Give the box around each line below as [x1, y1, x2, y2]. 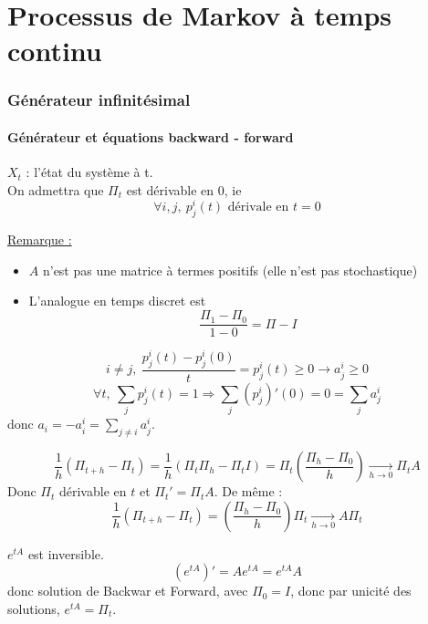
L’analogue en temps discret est [28, 291, 206, 310]
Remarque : [7, 230, 72, 249]
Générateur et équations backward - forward [7, 128, 294, 146]
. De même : [214, 482, 283, 501]
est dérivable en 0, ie [126, 180, 242, 199]
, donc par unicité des [290, 581, 412, 600]
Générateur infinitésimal [7, 88, 191, 111]
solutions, [7, 598, 60, 618]
